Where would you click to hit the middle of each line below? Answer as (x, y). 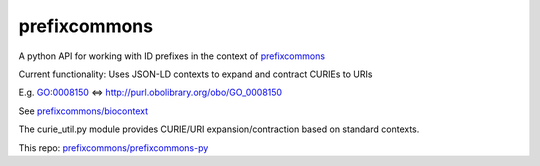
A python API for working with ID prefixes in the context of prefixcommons (171, 56)
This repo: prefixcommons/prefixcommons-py (113, 147)
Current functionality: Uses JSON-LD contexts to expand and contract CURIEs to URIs (195, 74)
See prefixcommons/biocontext (83, 111)
